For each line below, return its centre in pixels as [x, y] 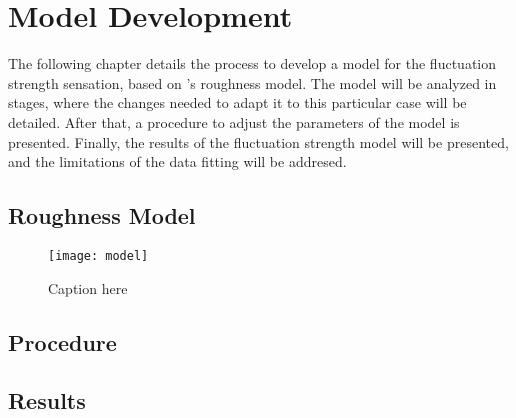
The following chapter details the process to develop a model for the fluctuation [252, 63]
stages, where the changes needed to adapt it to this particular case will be [237, 102]
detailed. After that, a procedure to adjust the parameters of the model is [234, 121]
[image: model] [98, 255]
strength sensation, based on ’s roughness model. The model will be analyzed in [252, 82]
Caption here [88, 287]
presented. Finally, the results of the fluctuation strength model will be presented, [258, 141]
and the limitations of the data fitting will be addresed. [177, 161]
